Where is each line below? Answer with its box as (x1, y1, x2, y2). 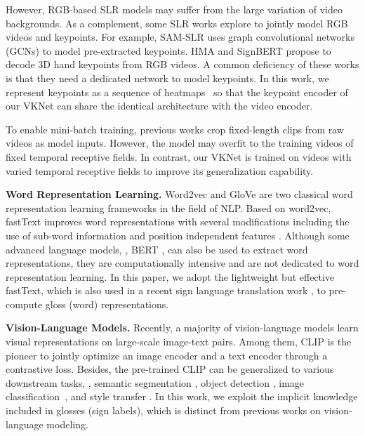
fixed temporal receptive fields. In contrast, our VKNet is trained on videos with (6, 149, 352, 164)
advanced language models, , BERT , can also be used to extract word (6, 242, 308, 256)
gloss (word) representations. (45, 296, 169, 311)
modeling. (46, 416, 88, 431)
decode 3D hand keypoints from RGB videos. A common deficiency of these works (6, 57, 359, 72)
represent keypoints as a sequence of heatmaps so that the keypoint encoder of (6, 84, 348, 99)
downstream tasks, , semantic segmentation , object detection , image (6, 375, 305, 390)
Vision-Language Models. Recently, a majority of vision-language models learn (6, 320, 359, 335)
